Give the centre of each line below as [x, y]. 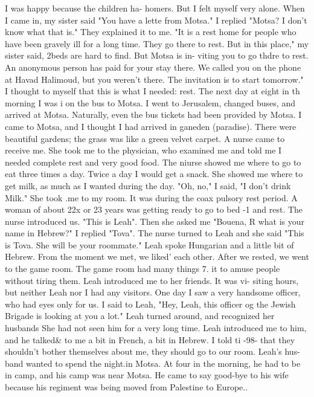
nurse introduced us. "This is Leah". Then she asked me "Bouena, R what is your [155, 221]
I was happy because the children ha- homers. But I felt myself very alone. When [155, 8]
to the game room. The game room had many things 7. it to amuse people [143, 269]
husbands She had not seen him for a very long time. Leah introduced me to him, [156, 328]
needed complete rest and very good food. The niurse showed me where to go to [153, 162]
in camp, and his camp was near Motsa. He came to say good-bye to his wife [147, 375]
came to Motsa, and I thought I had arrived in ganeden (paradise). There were [151, 126]
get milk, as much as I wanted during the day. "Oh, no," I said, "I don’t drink [148, 185]
